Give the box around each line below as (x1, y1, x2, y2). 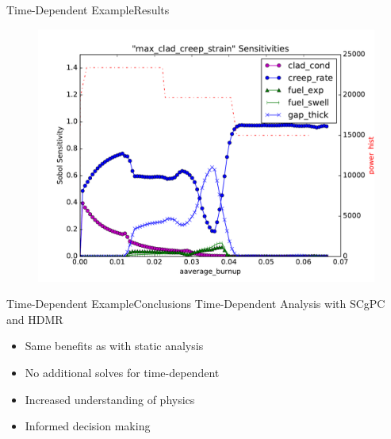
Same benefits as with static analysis (25, 337, 204, 354)
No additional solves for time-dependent (25, 364, 220, 380)
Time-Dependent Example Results (6, 2, 170, 17)
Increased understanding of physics (25, 391, 195, 407)
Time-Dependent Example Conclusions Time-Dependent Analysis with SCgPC (6, 295, 385, 312)
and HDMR (6, 310, 63, 327)
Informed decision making (25, 418, 151, 434)
